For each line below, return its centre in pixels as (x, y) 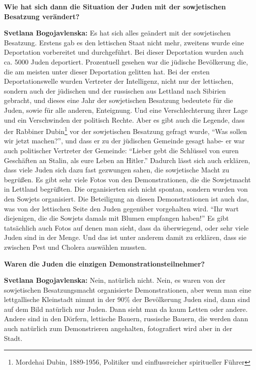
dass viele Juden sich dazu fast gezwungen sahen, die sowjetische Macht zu (117, 170)
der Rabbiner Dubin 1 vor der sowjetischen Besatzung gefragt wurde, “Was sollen (126, 130)
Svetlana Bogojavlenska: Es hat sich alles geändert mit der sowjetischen (117, 33)
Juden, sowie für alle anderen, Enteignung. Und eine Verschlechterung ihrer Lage (126, 110)
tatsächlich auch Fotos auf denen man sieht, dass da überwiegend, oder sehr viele (126, 227)
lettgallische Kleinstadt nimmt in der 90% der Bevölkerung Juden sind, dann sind (127, 299)
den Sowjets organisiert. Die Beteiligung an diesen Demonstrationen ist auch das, (127, 198)
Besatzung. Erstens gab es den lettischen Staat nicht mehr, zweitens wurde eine (124, 42)
